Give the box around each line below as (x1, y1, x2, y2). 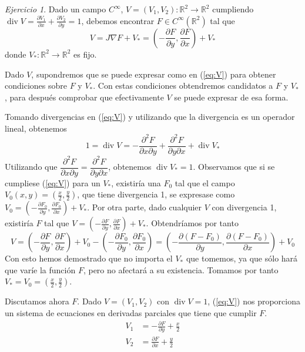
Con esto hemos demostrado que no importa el (5, 252, 173, 264)
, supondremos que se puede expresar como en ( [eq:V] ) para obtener (31, 68, 276, 80)
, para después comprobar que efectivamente (5, 90, 164, 103)
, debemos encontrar (81, 14, 155, 26)
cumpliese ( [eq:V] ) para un (5, 176, 100, 189)
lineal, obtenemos (5, 122, 67, 134)
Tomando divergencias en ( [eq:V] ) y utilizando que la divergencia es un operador (5, 110, 295, 123)
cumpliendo (212, 3, 254, 15)
